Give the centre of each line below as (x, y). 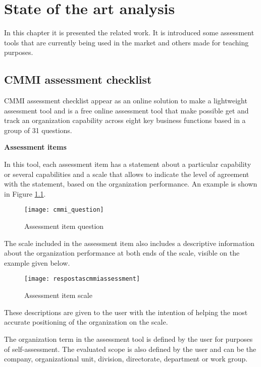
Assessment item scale (58, 295)
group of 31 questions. (38, 130)
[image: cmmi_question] (64, 210)
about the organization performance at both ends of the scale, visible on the (122, 253)
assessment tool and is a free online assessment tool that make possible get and (126, 110)
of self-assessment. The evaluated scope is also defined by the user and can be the (130, 349)
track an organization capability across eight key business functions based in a (125, 120)
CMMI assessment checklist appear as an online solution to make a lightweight (126, 101)
